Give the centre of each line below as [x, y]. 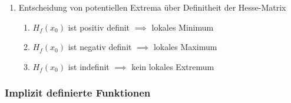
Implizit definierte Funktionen [78, 93]
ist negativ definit [100, 47]
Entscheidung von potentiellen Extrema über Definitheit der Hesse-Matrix [152, 7]
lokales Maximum [185, 47]
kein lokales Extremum [173, 66]
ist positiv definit [99, 27]
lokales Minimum [183, 27]
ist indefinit [89, 66]
